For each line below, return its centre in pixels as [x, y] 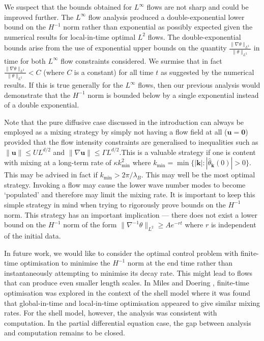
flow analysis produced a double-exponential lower [166, 17]
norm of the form [90, 225]
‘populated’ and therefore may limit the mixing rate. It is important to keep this [130, 194]
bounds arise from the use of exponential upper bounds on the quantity [115, 48]
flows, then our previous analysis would [199, 85]
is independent [233, 225]
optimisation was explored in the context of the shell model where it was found [127, 292]
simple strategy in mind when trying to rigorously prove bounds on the [115, 204]
